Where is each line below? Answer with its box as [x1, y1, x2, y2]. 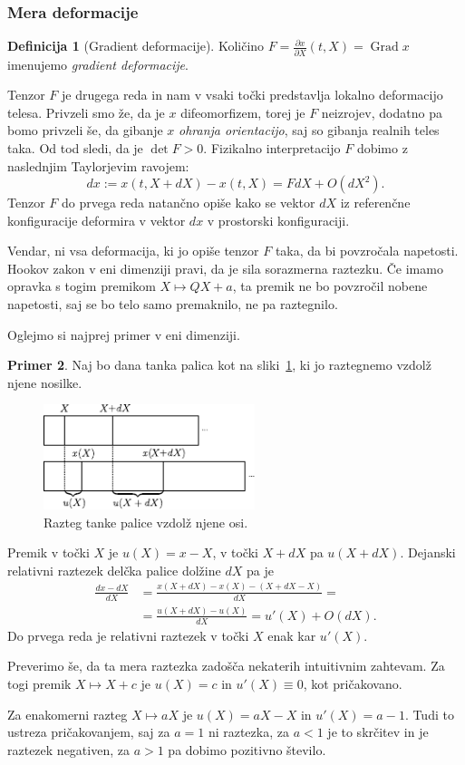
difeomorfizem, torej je [180, 102, 305, 121]
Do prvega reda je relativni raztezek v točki [7, 625, 249, 644]
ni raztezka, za [208, 722, 289, 741]
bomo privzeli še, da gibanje [7, 121, 163, 140]
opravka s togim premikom [7, 276, 156, 295]
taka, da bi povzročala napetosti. [275, 241, 459, 260]
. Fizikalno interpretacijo [203, 138, 341, 157]
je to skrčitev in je [327, 722, 429, 741]
